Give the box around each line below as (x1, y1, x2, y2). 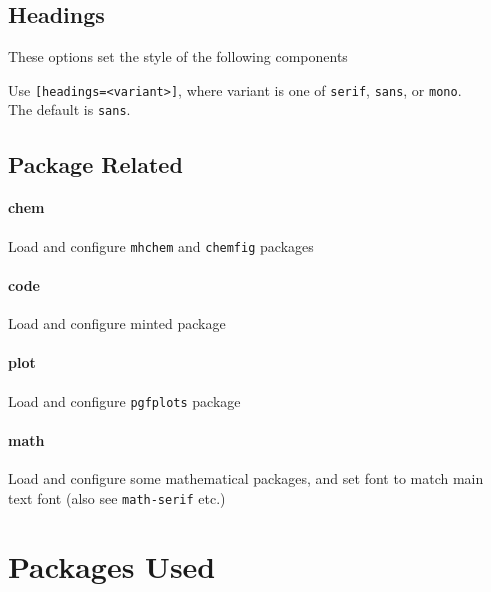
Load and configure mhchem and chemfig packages (8, 235, 314, 256)
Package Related (8, 148, 183, 179)
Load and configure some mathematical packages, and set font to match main (8, 467, 484, 488)
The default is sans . (8, 99, 131, 120)
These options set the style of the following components (8, 46, 348, 67)
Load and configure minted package (8, 313, 226, 334)
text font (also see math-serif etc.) (8, 487, 226, 508)
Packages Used (8, 546, 216, 587)
